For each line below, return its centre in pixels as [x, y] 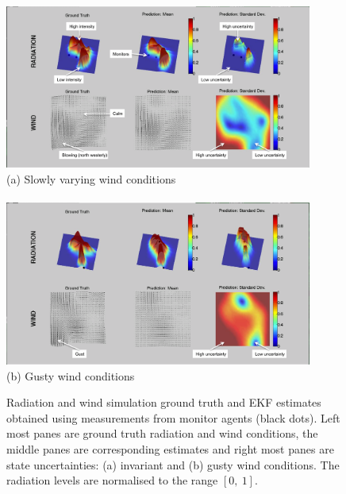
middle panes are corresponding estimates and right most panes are [170, 449]
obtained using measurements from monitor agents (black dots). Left [173, 417]
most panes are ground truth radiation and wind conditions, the [162, 433]
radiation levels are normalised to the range [112, 480]
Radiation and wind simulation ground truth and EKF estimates [164, 402]
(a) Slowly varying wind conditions [91, 179]
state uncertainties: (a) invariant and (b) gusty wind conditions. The [173, 464]
